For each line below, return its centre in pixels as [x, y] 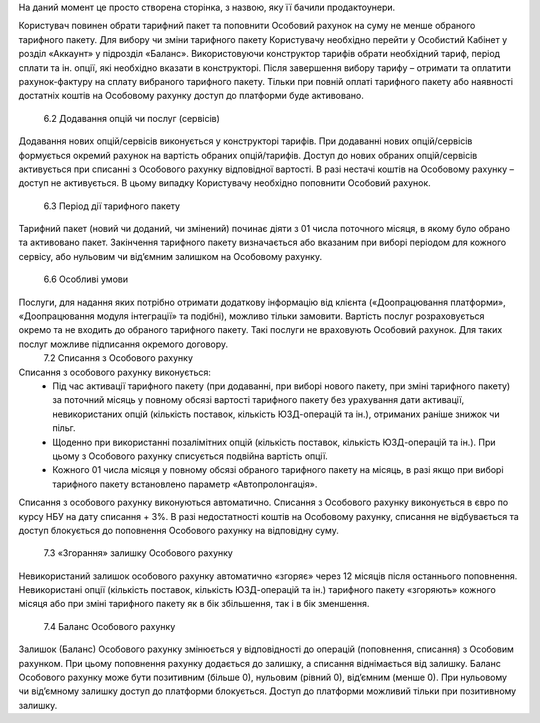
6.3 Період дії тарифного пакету [111, 206]
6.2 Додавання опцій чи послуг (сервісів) [131, 118]
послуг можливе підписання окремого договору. [123, 344]
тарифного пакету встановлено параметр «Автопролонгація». [185, 484]
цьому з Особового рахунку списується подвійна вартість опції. [190, 456]
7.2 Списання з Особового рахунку [118, 358]
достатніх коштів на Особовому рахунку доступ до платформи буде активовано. [191, 96]
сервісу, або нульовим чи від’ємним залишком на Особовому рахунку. [170, 256]
